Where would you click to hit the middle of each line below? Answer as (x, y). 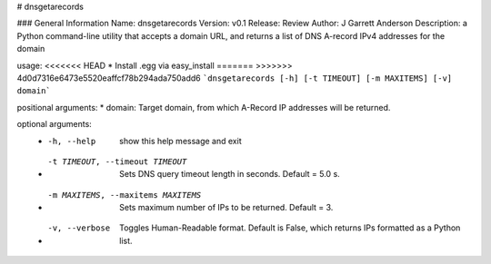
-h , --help (72, 141)
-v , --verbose (79, 228)
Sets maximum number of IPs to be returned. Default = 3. (226, 208)
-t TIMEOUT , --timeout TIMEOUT (117, 161)
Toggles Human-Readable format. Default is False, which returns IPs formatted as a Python (290, 228)
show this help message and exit (180, 141)
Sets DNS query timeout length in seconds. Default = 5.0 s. (230, 174)
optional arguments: (55, 124)
